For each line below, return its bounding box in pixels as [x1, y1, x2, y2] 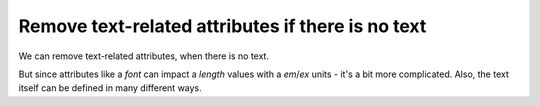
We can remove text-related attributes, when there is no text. [18, 50, 270, 62]
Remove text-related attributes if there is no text [18, 15, 427, 37]
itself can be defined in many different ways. [18, 82, 202, 94]
